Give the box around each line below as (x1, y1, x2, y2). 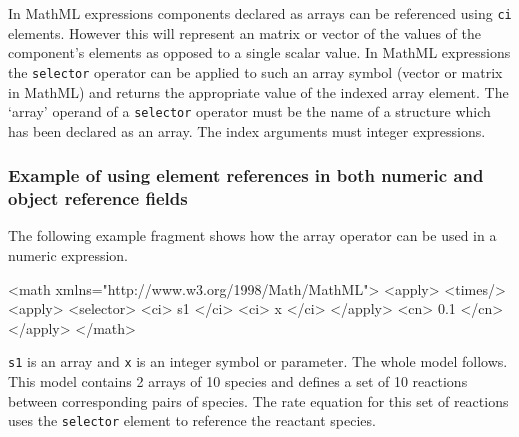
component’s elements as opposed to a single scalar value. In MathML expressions (8, 42, 511, 63)
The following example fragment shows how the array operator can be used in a (8, 225, 497, 246)
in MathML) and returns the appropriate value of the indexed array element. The (8, 81, 509, 102)
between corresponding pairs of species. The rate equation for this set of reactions (8, 390, 509, 411)
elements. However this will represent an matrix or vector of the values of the (8, 22, 481, 43)
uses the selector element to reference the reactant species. (8, 410, 376, 431)
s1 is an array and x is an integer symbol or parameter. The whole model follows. (8, 351, 508, 372)
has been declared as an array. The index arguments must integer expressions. (8, 120, 486, 141)
